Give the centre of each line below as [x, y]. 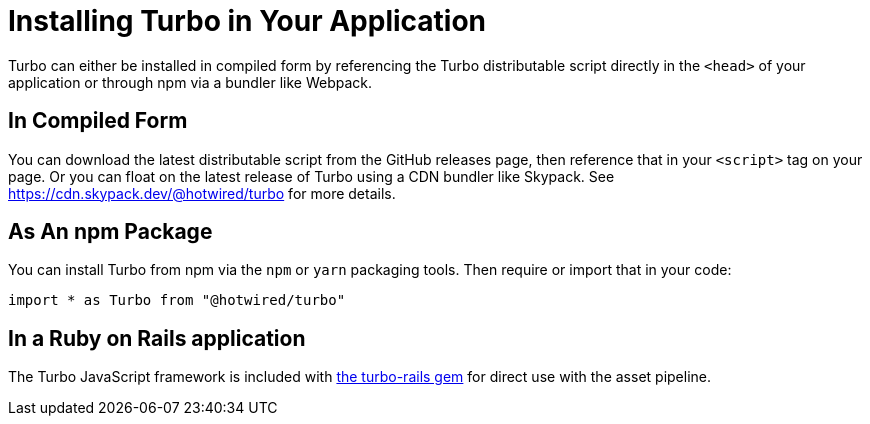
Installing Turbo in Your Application [247, 21]
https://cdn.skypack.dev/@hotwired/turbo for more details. [202, 193]
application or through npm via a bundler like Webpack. [190, 82]
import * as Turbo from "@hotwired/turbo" [177, 300]
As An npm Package [110, 232]
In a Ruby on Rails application [157, 338]
